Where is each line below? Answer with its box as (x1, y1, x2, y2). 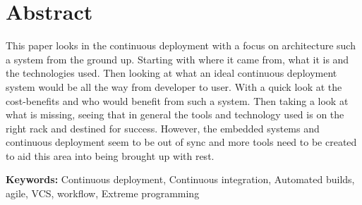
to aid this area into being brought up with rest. (6, 148, 215, 163)
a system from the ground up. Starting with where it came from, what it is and (6, 51, 349, 66)
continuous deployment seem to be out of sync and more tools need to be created (6, 135, 357, 149)
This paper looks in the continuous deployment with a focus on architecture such (6, 38, 356, 53)
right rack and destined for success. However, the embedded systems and (6, 120, 320, 135)
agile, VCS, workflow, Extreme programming (6, 186, 200, 201)
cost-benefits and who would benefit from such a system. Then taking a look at (6, 93, 349, 108)
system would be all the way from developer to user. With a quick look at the (6, 79, 342, 94)
